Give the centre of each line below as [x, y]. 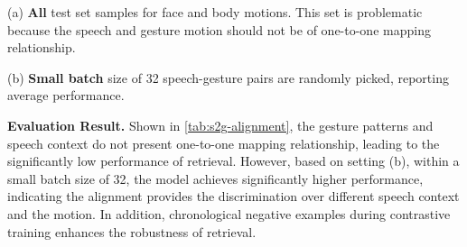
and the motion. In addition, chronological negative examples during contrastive [229, 213]
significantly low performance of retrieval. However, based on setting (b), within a [233, 161]
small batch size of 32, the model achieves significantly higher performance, [215, 178]
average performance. [66, 95]
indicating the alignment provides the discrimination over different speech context [233, 196]
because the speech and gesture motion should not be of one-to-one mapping [219, 29]
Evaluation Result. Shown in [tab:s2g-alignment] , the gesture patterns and [220, 125]
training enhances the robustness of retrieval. [132, 231]
